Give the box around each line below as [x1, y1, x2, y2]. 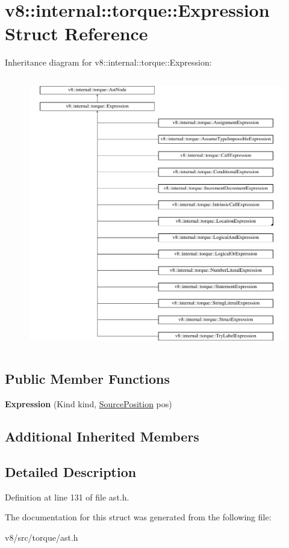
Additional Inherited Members [5, 427, 199, 446]
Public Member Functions [5, 369, 170, 388]
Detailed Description [5, 463, 137, 481]
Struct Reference [5, 21, 148, 46]
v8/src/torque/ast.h [5, 531, 78, 543]
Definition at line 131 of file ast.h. [5, 490, 129, 503]
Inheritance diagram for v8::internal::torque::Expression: [5, 56, 212, 69]
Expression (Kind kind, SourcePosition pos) [5, 398, 172, 410]
